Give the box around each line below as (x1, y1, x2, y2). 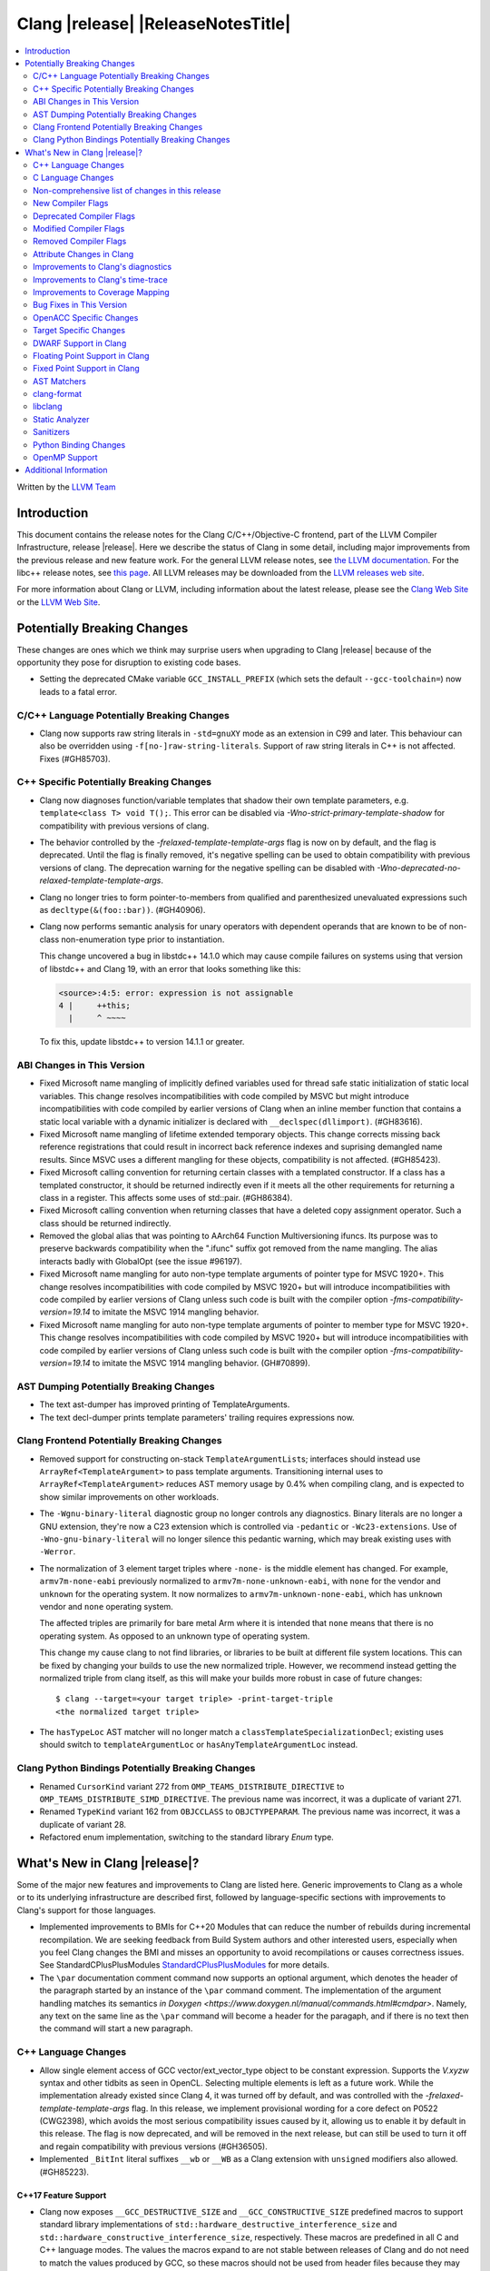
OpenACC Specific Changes (33, 312, 139, 322)
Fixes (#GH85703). (39, 753, 111, 764)
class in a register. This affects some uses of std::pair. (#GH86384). (39, 1192, 293, 1203)
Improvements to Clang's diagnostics (33, 262, 172, 273)
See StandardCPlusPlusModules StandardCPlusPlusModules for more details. (39, 1959, 330, 1970)
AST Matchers (33, 375, 86, 386)
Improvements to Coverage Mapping (33, 286, 170, 297)
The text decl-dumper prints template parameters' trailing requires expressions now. (39, 1412, 355, 1423)
